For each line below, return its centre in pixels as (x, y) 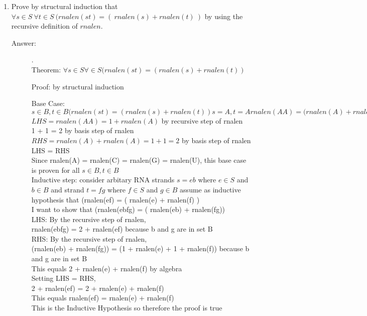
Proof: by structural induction (78, 86)
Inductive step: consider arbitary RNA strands (103, 180)
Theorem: (46, 69)
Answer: (24, 42)
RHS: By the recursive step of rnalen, (89, 238)
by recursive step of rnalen (202, 120)
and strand (68, 189)
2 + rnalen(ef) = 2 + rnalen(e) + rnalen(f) (98, 288)
